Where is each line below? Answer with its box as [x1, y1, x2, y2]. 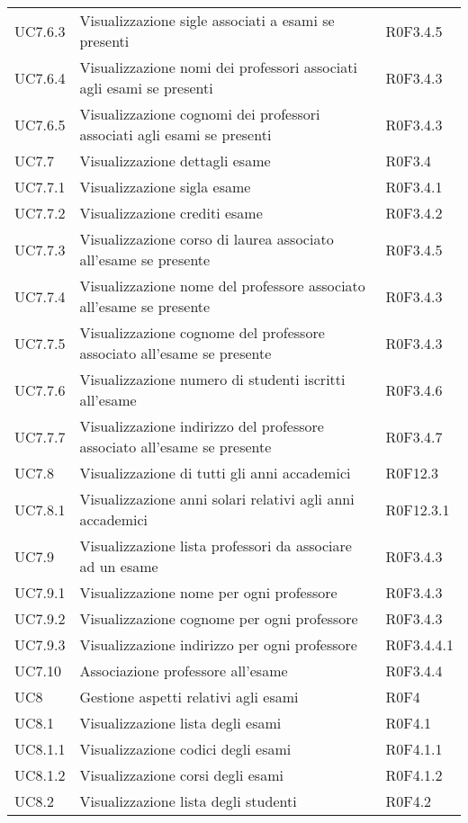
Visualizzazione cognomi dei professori [79, 103, 320, 124]
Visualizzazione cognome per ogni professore [79, 608, 358, 629]
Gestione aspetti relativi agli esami [79, 686, 299, 707]
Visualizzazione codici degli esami [79, 738, 292, 759]
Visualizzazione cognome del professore [79, 322, 325, 343]
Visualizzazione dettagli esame [79, 150, 271, 171]
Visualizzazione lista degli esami [79, 712, 282, 733]
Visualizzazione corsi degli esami [79, 765, 283, 785]
